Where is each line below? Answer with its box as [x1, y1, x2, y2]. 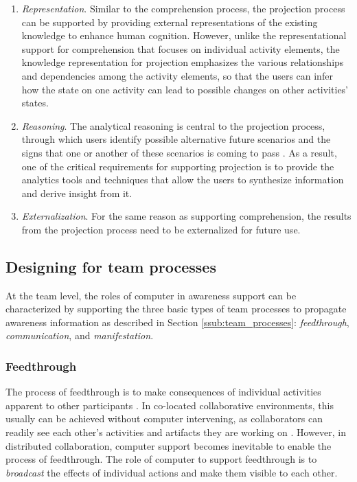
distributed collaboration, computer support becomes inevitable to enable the [5, 438, 332, 452]
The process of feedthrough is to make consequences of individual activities [5, 385, 321, 399]
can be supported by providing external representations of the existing [21, 14, 318, 29]
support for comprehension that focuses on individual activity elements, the [21, 41, 340, 56]
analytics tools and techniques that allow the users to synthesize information [21, 172, 344, 187]
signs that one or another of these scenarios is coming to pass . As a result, [21, 145, 337, 159]
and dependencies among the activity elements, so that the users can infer [21, 68, 333, 82]
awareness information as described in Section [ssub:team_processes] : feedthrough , [5, 314, 349, 329]
